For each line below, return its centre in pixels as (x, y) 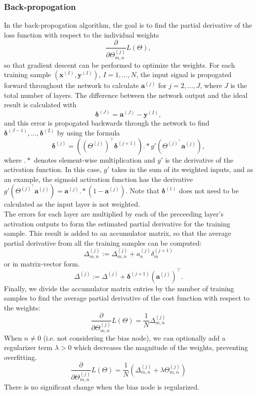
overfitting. (21, 357)
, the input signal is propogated (184, 74)
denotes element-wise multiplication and (94, 159)
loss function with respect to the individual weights (82, 34)
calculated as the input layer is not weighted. (72, 204)
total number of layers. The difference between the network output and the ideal (126, 95)
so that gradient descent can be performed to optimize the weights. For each (120, 65)
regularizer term (28, 347)
